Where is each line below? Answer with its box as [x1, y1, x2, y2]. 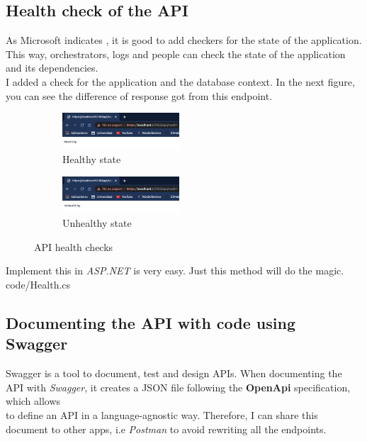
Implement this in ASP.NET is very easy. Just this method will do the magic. [6, 263, 344, 278]
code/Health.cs [6, 277, 71, 292]
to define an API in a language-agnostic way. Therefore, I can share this [6, 408, 318, 423]
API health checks [34, 239, 113, 254]
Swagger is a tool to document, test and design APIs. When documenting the [6, 366, 342, 381]
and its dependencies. [6, 60, 98, 75]
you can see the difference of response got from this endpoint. [6, 88, 273, 103]
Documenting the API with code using [6, 312, 295, 334]
